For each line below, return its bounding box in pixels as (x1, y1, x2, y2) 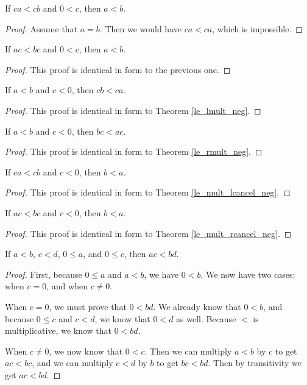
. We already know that (153, 300, 241, 313)
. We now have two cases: (200, 267, 295, 280)
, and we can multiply (32, 356, 113, 369)
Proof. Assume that (5, 22, 78, 35)
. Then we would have (99, 22, 182, 35)
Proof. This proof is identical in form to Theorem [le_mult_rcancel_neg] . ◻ (5, 227, 292, 239)
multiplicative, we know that (5, 324, 111, 337)
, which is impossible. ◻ (212, 22, 303, 35)
